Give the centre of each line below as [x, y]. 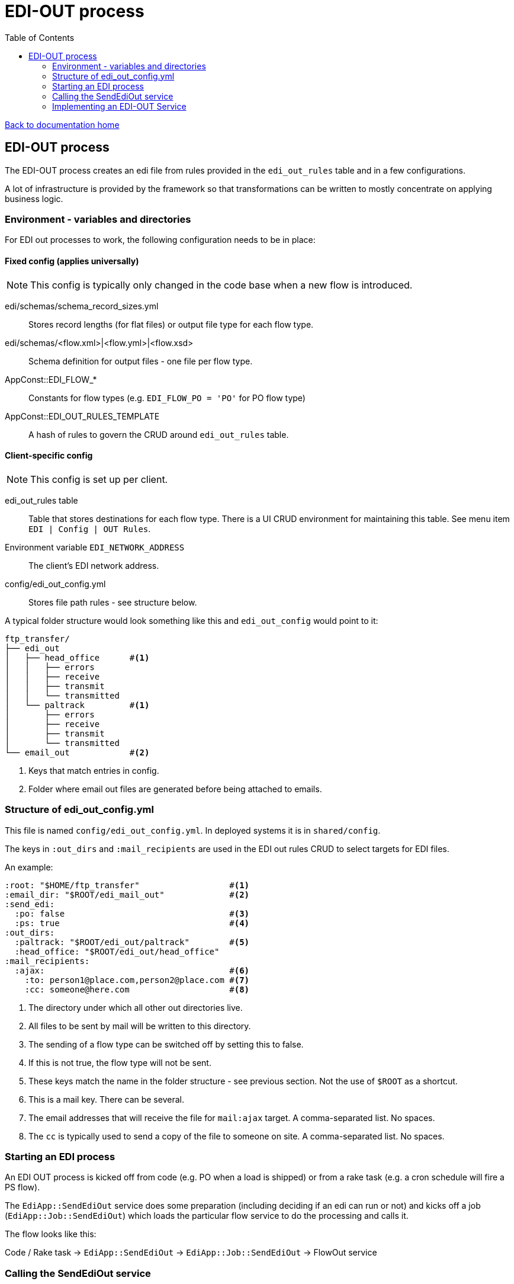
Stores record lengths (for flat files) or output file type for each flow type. [171, 324]
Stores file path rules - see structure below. [113, 602]
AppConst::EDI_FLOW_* [51, 379]
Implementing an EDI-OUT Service [119, 106]
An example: [29, 867]
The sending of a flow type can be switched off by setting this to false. [166, 1044]
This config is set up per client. [99, 479]
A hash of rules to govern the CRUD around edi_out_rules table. [159, 434]
